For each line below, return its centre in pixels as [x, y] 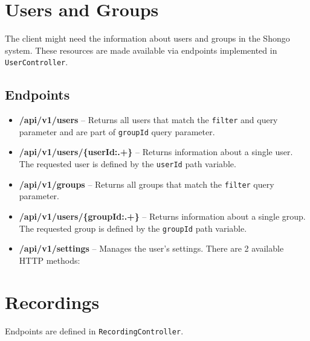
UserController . [37, 62]
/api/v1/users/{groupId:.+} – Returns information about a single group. [162, 216]
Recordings [52, 301]
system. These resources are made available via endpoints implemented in [141, 50]
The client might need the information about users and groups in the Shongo [147, 38]
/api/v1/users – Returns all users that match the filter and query [148, 120]
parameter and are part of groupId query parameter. [117, 131]
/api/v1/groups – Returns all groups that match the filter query [147, 184]
